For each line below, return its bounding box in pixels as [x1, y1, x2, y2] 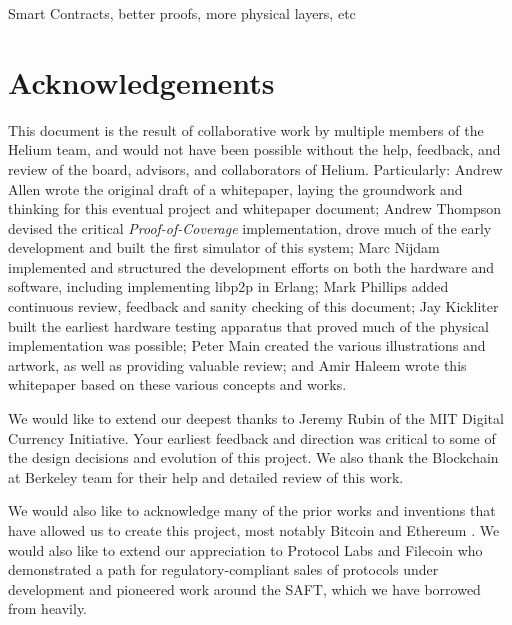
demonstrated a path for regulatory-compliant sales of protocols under [8, 559, 439, 580]
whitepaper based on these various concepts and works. [8, 374, 347, 395]
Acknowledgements [8, 61, 275, 102]
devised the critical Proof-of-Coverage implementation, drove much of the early [8, 217, 492, 238]
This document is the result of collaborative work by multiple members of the [8, 119, 484, 140]
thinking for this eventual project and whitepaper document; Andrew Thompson [8, 198, 502, 219]
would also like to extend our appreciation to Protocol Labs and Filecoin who [8, 539, 483, 560]
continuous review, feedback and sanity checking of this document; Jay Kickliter [8, 296, 499, 317]
